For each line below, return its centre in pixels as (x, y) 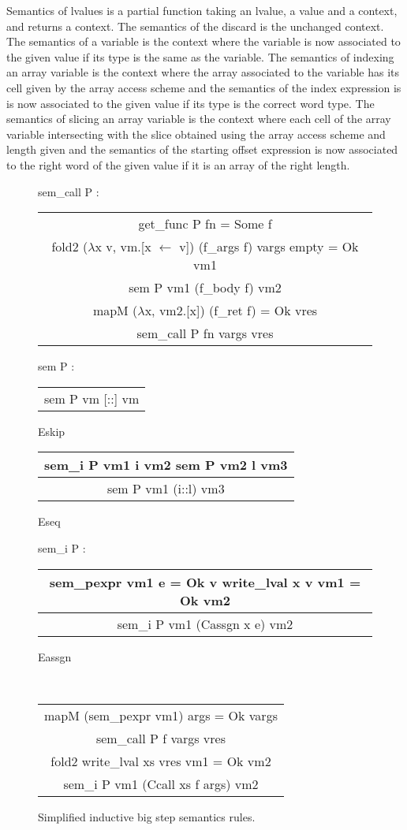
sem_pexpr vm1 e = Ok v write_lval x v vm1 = (205, 582)
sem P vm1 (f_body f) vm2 (205, 288)
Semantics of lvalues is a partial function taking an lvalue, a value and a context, (202, 10)
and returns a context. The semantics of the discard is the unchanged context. (195, 26)
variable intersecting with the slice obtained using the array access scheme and (196, 134)
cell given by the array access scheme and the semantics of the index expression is (204, 87)
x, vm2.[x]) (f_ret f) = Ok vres (231, 311)
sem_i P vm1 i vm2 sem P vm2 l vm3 (166, 465)
